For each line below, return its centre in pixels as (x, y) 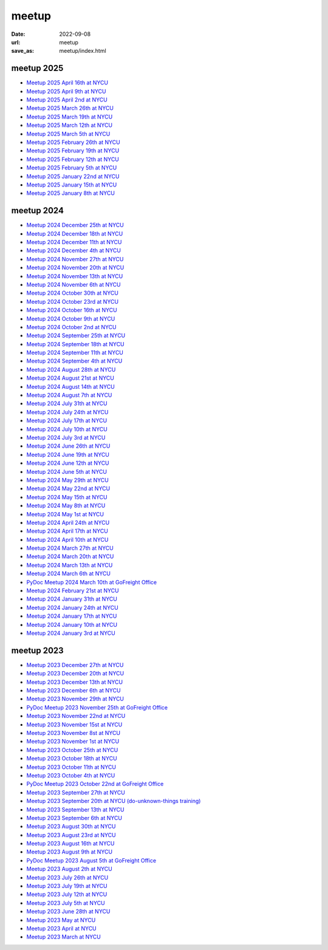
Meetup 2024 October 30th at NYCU (72, 293)
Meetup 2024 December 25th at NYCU (75, 225)
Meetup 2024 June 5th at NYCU (67, 471)
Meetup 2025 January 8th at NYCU (71, 193)
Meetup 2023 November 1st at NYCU (73, 742)
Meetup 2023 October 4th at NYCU (71, 775)
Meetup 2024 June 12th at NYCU (68, 463)
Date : (18, 34)
